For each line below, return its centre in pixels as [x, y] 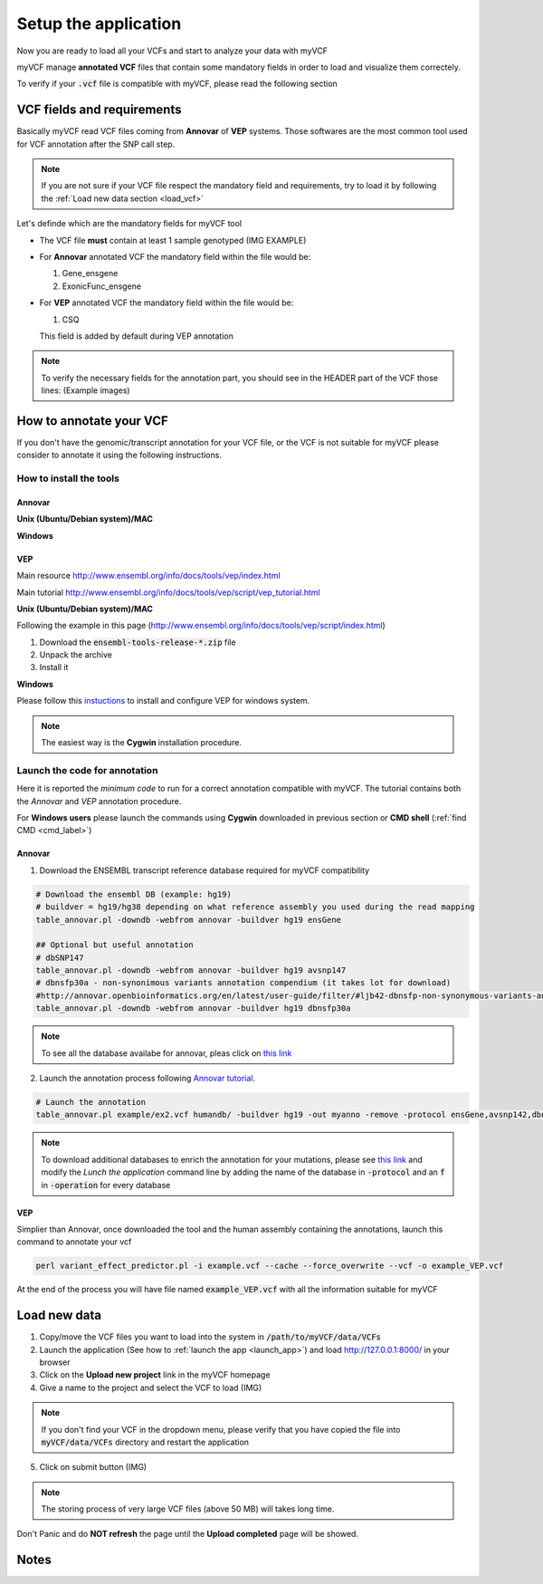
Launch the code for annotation [87, 770]
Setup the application [99, 24]
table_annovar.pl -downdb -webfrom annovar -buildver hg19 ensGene [189, 920]
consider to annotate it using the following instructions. [119, 455]
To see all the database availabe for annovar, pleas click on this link [167, 1053]
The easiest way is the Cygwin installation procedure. [141, 743]
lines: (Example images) [86, 390]
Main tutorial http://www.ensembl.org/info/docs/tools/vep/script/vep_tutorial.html [168, 592]
